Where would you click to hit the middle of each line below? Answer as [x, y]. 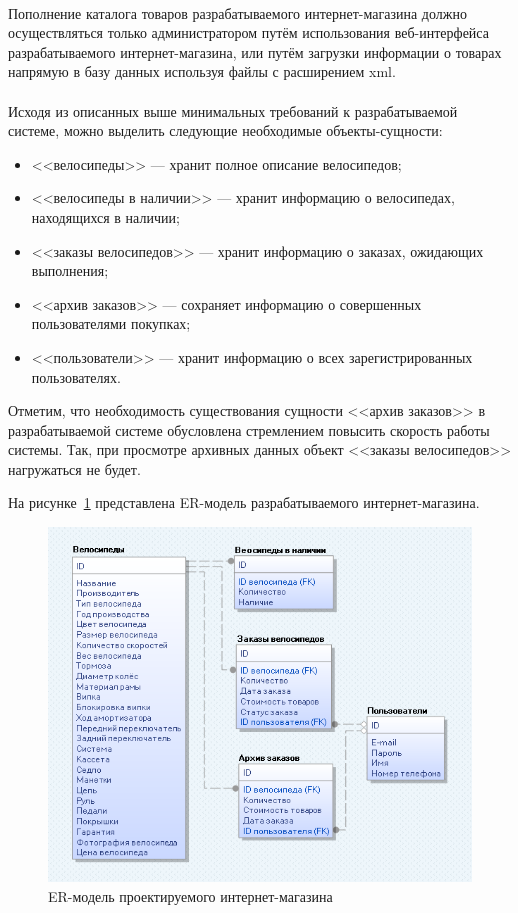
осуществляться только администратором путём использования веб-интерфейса [248, 32]
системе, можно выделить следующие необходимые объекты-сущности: [225, 130]
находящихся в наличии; [105, 216]
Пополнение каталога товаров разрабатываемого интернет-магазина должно [237, 12]
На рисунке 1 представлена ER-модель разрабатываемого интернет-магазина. [244, 502]
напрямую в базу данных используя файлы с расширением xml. [202, 71]
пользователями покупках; [111, 323]
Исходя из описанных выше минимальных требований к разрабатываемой [233, 110]
